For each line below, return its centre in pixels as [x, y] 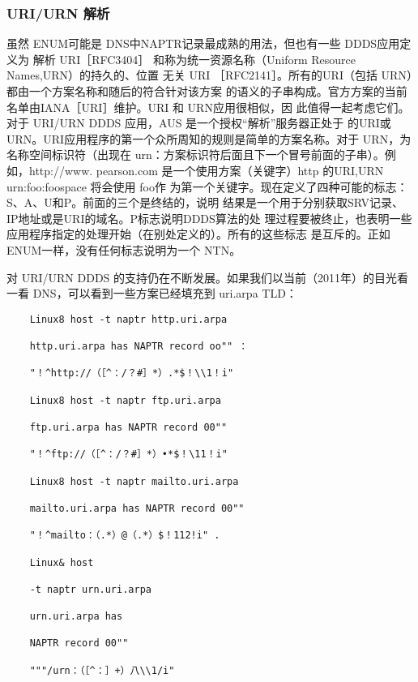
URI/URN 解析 [58, 13]
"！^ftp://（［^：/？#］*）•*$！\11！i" [128, 455]
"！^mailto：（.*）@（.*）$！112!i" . [125, 536]
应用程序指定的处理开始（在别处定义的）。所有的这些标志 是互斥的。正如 [198, 234]
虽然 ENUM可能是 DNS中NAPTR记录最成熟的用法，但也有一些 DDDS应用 [203, 43]
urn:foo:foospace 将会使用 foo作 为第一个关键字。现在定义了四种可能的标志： [207, 186]
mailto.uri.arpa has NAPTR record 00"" [137, 508]
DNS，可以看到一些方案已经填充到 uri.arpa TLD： [165, 293]
